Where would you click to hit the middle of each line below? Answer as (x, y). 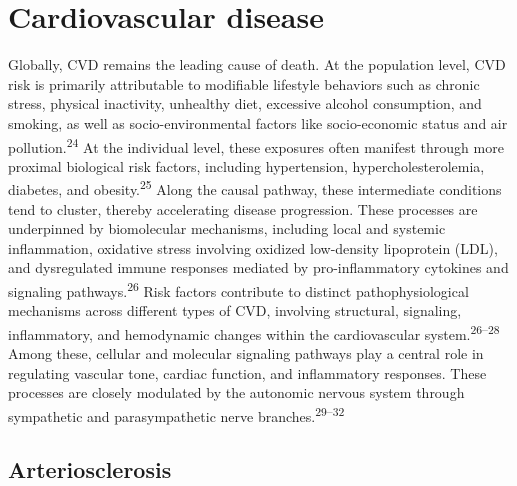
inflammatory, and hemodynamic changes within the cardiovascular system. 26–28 (254, 332)
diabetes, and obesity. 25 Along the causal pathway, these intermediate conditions (255, 187)
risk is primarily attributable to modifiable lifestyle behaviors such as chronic (244, 83)
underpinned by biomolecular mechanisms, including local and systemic (227, 228)
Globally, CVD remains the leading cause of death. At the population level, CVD (257, 64)
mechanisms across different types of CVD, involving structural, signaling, (235, 310)
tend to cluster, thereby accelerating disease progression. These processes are (243, 208)
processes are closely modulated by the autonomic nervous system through (236, 392)
